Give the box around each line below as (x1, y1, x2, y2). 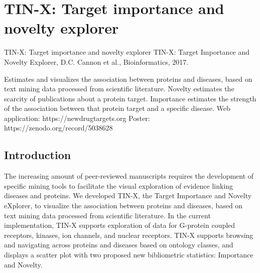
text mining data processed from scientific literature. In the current (4, 210, 211, 220)
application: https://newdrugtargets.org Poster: (4, 112, 150, 123)
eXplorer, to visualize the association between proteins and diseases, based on (4, 200, 243, 211)
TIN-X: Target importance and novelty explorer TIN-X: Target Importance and (4, 47, 250, 57)
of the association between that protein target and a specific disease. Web (4, 103, 230, 113)
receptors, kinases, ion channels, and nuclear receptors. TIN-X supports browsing (4, 229, 253, 240)
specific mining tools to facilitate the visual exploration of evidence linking (4, 180, 233, 191)
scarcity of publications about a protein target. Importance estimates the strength (4, 93, 256, 103)
